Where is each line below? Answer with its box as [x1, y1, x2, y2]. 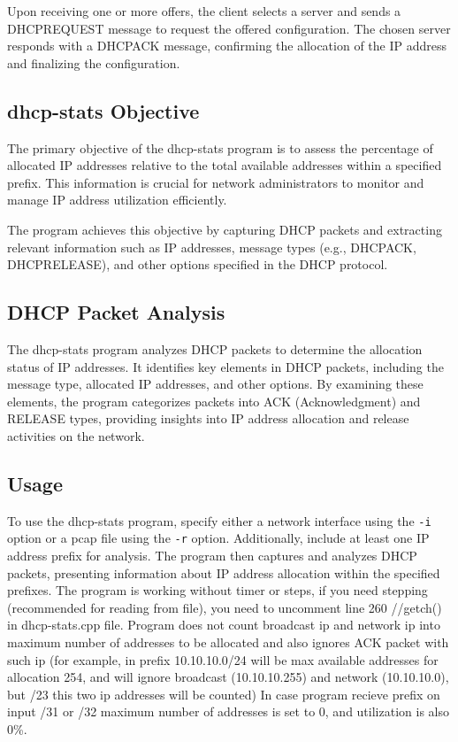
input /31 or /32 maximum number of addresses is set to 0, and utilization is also [7, 702, 449, 721]
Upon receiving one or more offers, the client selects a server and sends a [7, 2, 401, 19]
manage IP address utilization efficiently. [7, 190, 227, 209]
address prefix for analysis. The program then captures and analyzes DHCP [7, 546, 417, 565]
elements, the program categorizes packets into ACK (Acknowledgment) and [7, 391, 421, 410]
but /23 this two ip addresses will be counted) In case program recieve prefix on [7, 684, 440, 703]
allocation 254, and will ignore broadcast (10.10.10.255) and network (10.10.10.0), [7, 668, 449, 686]
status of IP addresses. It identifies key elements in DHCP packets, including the [7, 357, 444, 375]
